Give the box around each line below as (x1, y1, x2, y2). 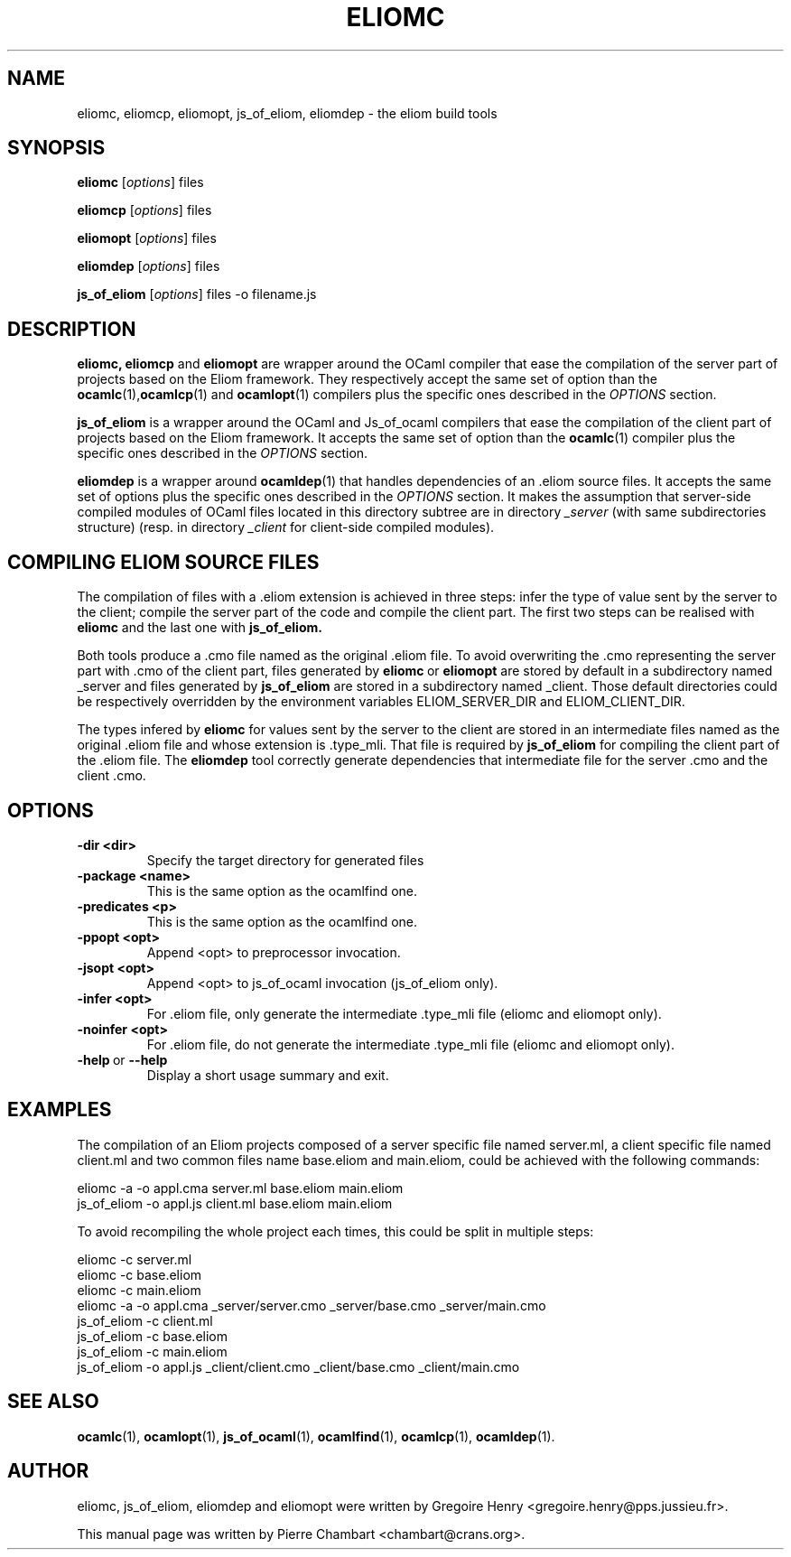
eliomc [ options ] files (77, 174, 204, 191)
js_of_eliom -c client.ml (77, 1312, 213, 1329)
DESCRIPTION (7, 317, 136, 340)
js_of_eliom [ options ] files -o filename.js (77, 286, 317, 303)
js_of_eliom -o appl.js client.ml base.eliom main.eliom (77, 1195, 393, 1211)
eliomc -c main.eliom (77, 1282, 201, 1298)
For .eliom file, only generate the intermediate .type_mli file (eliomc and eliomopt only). (146, 1005, 662, 1021)
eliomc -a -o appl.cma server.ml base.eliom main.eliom (77, 1179, 404, 1196)
